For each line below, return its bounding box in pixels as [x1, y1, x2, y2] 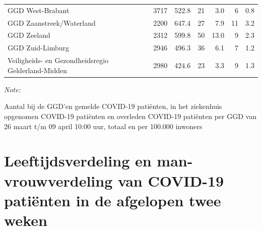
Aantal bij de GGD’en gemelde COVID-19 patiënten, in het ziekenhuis [4, 101, 222, 111]
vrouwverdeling [4, 170, 113, 191]
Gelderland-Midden [8, 65, 68, 75]
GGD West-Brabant [8, 5, 70, 15]
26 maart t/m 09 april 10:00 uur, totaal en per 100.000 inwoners [4, 121, 203, 131]
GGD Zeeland [8, 30, 50, 40]
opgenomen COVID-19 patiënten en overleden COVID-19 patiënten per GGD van [4, 111, 256, 121]
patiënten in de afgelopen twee [4, 190, 221, 210]
